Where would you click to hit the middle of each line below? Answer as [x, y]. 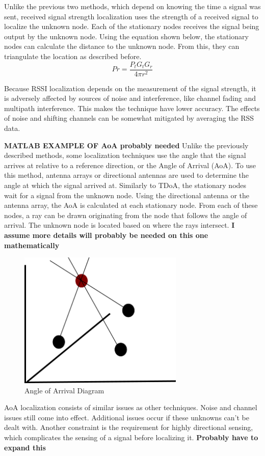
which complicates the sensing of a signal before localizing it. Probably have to [131, 437]
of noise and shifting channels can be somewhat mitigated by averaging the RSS [129, 118]
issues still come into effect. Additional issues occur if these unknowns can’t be [127, 417]
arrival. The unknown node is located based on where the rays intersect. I [120, 225]
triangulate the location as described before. [73, 56]
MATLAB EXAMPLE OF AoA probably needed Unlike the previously [126, 145]
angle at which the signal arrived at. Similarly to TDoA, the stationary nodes [125, 185]
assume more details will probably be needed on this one [106, 235]
